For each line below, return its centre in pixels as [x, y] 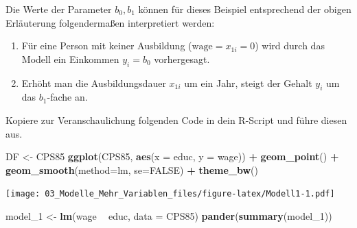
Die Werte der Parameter [59, 9]
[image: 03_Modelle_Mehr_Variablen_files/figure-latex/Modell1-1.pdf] [170, 194]
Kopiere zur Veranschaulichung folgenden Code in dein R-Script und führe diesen [176, 119]
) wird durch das [290, 46]
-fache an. [67, 97]
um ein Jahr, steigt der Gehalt [248, 83]
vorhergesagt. [182, 59]
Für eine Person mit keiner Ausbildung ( [107, 46]
